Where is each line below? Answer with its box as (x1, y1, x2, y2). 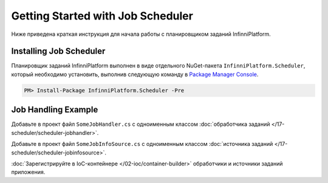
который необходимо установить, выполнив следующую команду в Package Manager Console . (11, 71, 259, 78)
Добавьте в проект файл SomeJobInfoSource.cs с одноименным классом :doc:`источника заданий (11, 140, 273, 148)
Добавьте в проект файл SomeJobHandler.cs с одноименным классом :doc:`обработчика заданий (11, 120, 270, 128)
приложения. (11, 168, 46, 176)
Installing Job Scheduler (11, 46, 106, 57)
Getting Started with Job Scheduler (11, 9, 194, 22)
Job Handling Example (11, 105, 98, 115)
